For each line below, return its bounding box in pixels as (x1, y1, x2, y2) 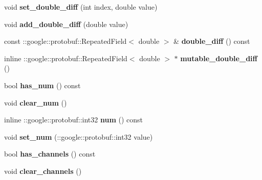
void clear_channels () (4, 165, 82, 176)
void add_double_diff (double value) (4, 18, 128, 29)
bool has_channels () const (4, 148, 96, 159)
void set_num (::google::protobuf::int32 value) (4, 131, 153, 142)
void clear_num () (4, 97, 67, 108)
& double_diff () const (173, 36, 250, 46)
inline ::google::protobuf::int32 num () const (4, 114, 143, 125)
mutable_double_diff (180, 53, 257, 63)
